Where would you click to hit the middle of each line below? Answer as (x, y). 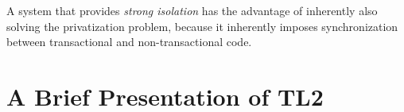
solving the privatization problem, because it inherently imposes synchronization (202, 26)
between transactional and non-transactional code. (129, 42)
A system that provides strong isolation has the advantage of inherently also (192, 10)
